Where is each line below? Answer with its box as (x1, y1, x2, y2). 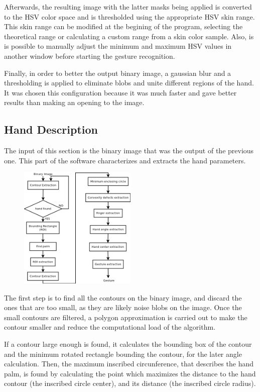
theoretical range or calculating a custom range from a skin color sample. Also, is (4, 31, 254, 41)
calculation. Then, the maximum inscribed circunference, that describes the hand (4, 358, 254, 369)
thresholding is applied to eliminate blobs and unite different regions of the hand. (4, 77, 254, 88)
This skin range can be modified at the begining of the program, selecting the (4, 21, 243, 32)
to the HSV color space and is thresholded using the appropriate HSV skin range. (4, 11, 255, 22)
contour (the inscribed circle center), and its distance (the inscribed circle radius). (4, 378, 256, 388)
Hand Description (4, 122, 98, 137)
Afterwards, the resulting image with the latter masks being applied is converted (4, 2, 252, 12)
